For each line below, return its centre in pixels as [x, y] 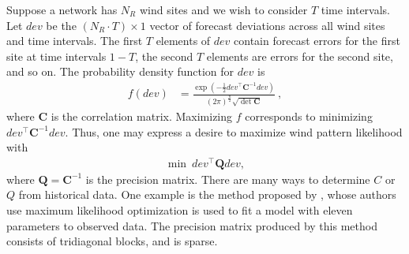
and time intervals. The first [75, 41]
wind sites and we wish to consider [223, 9]
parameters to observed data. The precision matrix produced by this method [192, 225]
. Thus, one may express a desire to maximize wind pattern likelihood [234, 131]
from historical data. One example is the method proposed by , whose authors [207, 194]
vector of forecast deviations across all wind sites [267, 25]
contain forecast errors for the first [317, 41]
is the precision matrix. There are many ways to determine [228, 179]
